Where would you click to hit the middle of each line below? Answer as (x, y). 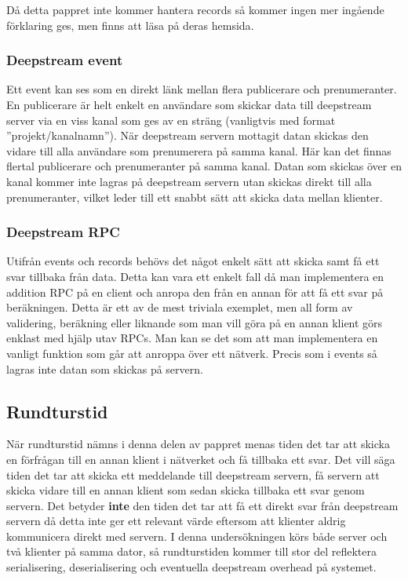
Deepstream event (65, 60)
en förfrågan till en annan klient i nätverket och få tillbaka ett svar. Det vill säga (201, 459)
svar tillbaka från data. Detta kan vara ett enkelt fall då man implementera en (195, 276)
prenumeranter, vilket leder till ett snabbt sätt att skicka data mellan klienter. (195, 197)
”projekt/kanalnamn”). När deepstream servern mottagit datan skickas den (188, 135)
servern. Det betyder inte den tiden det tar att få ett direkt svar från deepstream (202, 505)
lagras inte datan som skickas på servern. (105, 368)
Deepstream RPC (63, 232)
